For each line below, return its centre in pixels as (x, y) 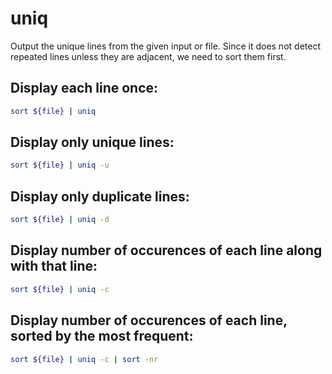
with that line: (54, 266)
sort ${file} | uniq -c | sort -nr (84, 359)
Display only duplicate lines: (100, 196)
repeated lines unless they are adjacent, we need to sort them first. (148, 56)
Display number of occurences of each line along (166, 250)
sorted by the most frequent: (102, 336)
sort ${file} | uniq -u (60, 165)
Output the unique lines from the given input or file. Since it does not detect (165, 46)
